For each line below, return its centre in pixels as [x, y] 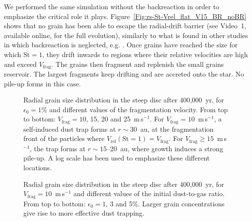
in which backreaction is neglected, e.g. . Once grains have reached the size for [121, 45]
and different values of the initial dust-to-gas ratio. [149, 193]
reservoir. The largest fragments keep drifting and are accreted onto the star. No [124, 74]
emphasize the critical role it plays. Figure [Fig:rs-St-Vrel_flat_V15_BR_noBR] [125, 16]
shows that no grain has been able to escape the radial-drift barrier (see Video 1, [125, 26]
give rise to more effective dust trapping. [84, 213]
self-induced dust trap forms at [70, 129]
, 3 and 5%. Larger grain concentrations [165, 203]
